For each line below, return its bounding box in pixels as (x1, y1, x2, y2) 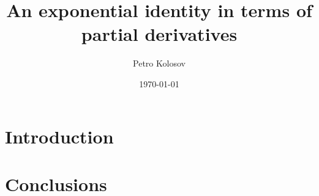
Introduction (5, 123, 114, 148)
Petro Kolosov (133, 57, 186, 70)
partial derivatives (81, 21, 238, 46)
